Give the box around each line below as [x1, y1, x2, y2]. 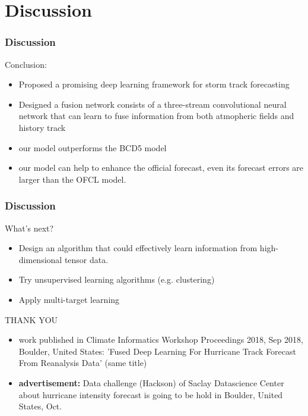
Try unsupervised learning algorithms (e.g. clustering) [18, 273, 215, 286]
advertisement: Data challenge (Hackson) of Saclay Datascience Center [18, 376, 284, 389]
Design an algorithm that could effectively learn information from [18, 242, 258, 254]
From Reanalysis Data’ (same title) [18, 356, 147, 369]
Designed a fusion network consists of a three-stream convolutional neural [18, 98, 287, 110]
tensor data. [64, 253, 109, 265]
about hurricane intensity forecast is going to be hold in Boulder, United [18, 388, 283, 401]
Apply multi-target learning [18, 293, 120, 305]
